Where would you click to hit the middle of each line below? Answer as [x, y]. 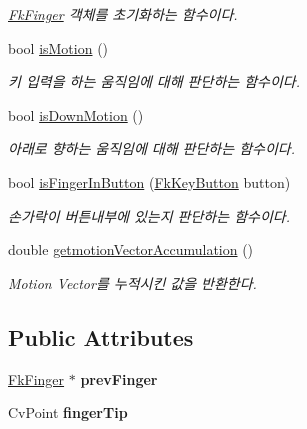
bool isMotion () [58, 47]
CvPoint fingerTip [68, 412]
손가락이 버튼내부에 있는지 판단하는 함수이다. [149, 215]
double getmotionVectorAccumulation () [131, 249]
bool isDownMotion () [76, 114]
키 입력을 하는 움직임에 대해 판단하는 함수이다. [154, 81]
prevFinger [119, 378]
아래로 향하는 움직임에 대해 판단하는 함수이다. [151, 148]
